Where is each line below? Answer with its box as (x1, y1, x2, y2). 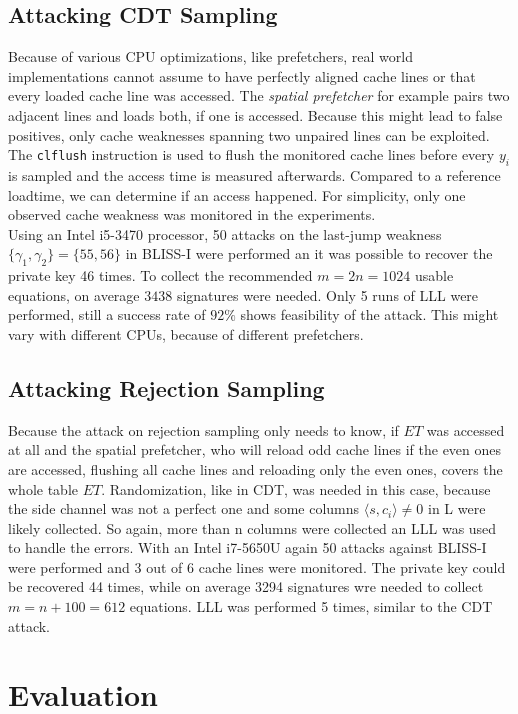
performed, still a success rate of (8, 304, 206, 325)
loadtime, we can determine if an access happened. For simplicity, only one (8, 184, 466, 205)
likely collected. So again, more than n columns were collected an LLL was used (8, 517, 497, 538)
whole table (8, 478, 78, 499)
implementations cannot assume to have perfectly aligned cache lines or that (8, 65, 476, 86)
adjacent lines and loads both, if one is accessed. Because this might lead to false (8, 104, 503, 125)
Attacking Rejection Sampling (8, 372, 325, 403)
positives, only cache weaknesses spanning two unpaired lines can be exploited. (8, 124, 490, 145)
